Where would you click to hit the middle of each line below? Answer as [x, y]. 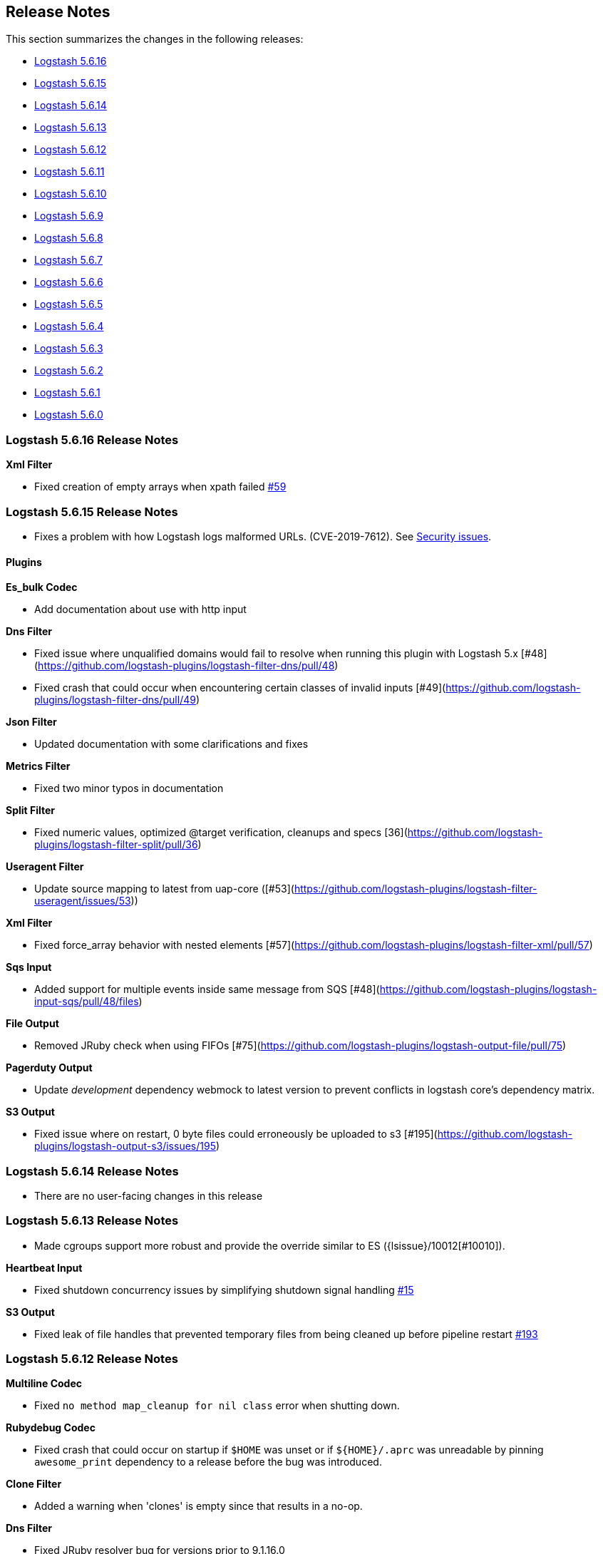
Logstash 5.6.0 [69, 415]
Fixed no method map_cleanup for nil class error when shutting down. [217, 1406]
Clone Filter [34, 1484]
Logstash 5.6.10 [71, 194]
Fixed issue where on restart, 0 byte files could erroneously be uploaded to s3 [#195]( [236, 1134]
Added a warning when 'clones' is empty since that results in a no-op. [199, 1506]
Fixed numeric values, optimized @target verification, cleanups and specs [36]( [221, 833]
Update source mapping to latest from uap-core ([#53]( [164, 889]
